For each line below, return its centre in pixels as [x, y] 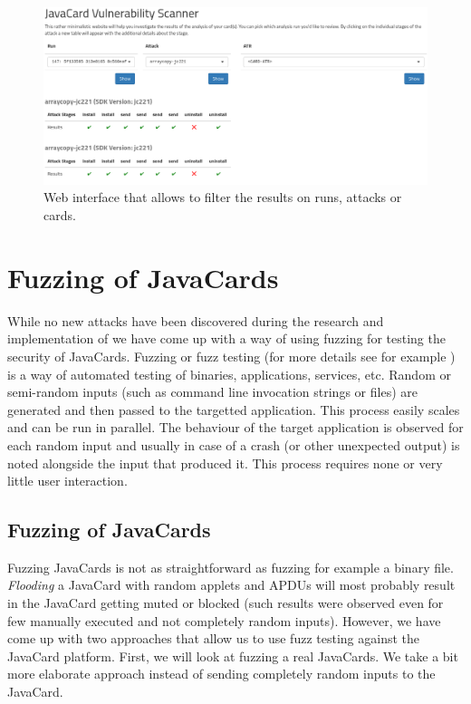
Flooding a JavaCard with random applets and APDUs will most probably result [231, 585]
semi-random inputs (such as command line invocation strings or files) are [212, 392]
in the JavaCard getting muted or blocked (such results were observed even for [226, 603]
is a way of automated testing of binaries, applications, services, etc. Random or [229, 374]
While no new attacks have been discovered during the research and [196, 320]
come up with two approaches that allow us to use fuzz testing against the [213, 638]
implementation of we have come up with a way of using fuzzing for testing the [226, 338]
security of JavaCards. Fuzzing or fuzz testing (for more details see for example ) [231, 356]
